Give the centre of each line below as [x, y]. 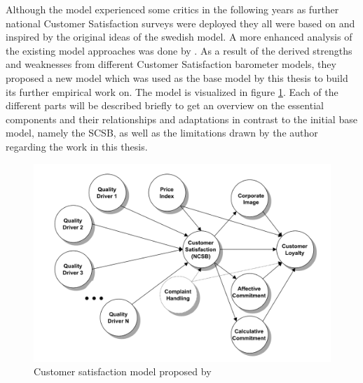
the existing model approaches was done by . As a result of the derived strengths [179, 50]
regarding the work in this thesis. [77, 146]
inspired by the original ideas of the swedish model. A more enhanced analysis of [179, 37]
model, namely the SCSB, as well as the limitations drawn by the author [162, 133]
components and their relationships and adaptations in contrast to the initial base [181, 119]
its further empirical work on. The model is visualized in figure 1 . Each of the [172, 91]
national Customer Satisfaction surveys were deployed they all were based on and [180, 23]
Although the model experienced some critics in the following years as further [172, 9]
